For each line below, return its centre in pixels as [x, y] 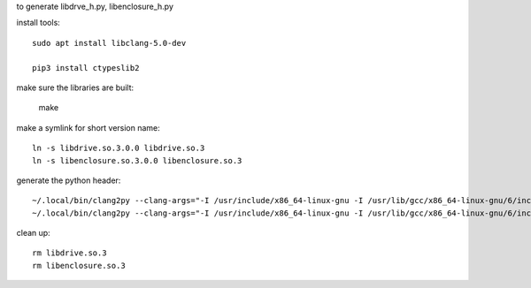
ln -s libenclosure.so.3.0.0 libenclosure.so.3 [137, 160]
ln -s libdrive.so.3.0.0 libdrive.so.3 [119, 148]
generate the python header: [69, 180]
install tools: [38, 23]
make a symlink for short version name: [88, 127]
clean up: [33, 233]
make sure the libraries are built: [75, 87]
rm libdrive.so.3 [69, 253]
